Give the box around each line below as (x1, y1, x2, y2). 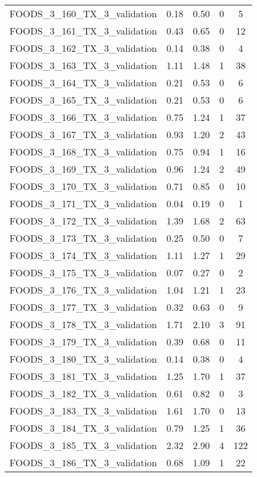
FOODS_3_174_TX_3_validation (9, 248, 157, 262)
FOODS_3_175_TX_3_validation (9, 266, 157, 279)
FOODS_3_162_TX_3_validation (9, 41, 157, 55)
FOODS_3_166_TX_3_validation (9, 110, 157, 124)
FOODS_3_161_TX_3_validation (9, 24, 157, 38)
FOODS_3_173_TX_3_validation (9, 231, 157, 245)
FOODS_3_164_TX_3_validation (9, 76, 157, 89)
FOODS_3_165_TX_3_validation (9, 93, 157, 107)
